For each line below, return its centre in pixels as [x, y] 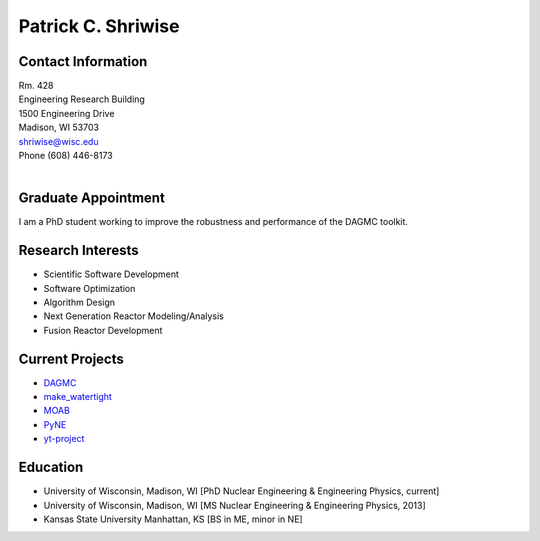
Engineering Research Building [81, 99]
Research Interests [78, 250]
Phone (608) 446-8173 [66, 156]
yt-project [64, 439]
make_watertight [77, 397]
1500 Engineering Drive [66, 113]
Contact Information [83, 61]
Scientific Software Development [111, 274]
